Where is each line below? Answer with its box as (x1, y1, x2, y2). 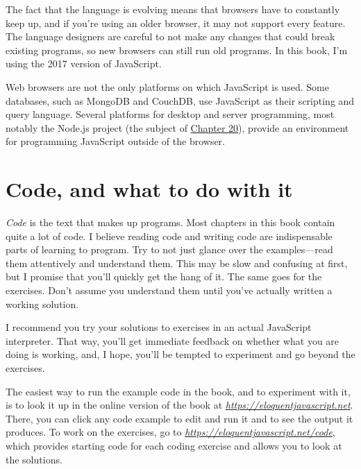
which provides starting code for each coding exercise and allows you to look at (6, 438, 342, 452)
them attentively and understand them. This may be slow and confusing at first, (6, 255, 348, 270)
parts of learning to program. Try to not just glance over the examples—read (6, 242, 333, 257)
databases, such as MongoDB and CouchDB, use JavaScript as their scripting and (6, 93, 355, 108)
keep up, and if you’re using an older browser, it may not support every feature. (6, 15, 346, 30)
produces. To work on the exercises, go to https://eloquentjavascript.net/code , (6, 425, 335, 439)
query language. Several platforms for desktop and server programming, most (6, 107, 335, 121)
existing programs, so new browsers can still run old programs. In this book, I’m (6, 42, 348, 57)
